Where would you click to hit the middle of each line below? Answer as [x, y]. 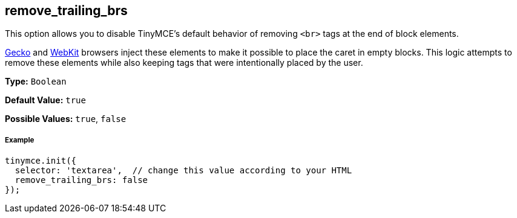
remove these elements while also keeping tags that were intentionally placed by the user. [184, 63]
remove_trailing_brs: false [81, 180]
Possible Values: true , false [66, 119]
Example [20, 140]
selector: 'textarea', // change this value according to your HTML [183, 171]
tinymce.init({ [41, 161]
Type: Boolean [36, 82]
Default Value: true [45, 100]
